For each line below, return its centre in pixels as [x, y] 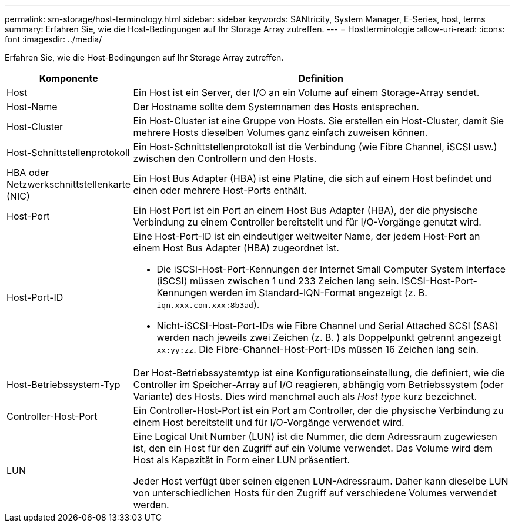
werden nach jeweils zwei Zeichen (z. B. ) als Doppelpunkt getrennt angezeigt [329, 337]
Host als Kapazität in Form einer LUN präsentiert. [242, 460]
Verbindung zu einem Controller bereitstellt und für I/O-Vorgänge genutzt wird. [307, 222]
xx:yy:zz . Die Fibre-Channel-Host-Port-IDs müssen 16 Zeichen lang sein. [317, 349]
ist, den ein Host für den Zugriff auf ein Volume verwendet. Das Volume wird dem [313, 448]
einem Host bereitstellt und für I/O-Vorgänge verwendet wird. [269, 422]
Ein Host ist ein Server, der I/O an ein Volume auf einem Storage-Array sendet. [306, 92]
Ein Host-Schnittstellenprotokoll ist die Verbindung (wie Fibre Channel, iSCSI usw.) [315, 147]
